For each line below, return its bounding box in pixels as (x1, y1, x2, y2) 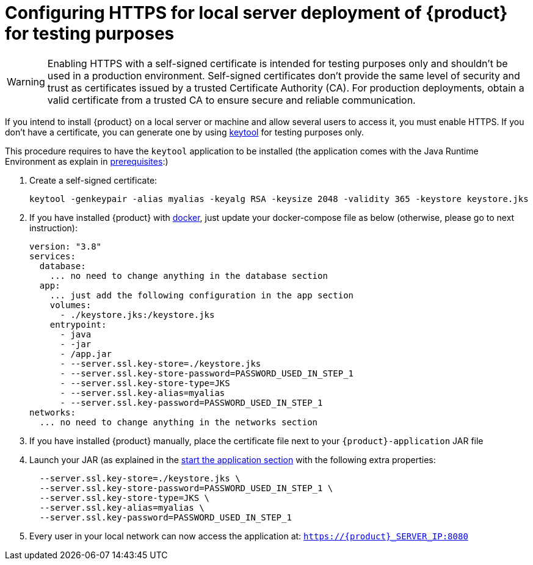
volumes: (49, 300, 92, 310)
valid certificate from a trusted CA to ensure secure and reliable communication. (47, 93, 416, 106)
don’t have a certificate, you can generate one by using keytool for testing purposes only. (5, 126, 364, 137)
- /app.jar (60, 348, 112, 359)
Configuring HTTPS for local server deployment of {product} (5, 2, 508, 23)
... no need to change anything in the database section (49, 270, 328, 281)
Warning (7, 75, 45, 88)
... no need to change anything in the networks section (39, 417, 318, 427)
